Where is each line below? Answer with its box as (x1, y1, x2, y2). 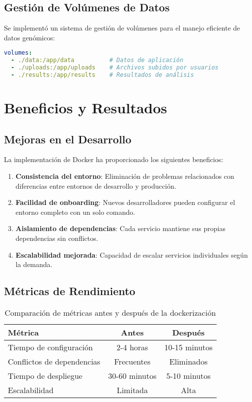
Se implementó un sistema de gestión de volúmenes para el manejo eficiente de (4, 23, 240, 33)
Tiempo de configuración (8, 341, 93, 353)
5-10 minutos (166, 370, 211, 382)
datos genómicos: (4, 32, 55, 42)
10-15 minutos (164, 341, 213, 353)
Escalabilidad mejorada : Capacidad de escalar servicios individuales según (15, 249, 248, 260)
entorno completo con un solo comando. (15, 206, 135, 217)
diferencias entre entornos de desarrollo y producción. (15, 180, 176, 191)
